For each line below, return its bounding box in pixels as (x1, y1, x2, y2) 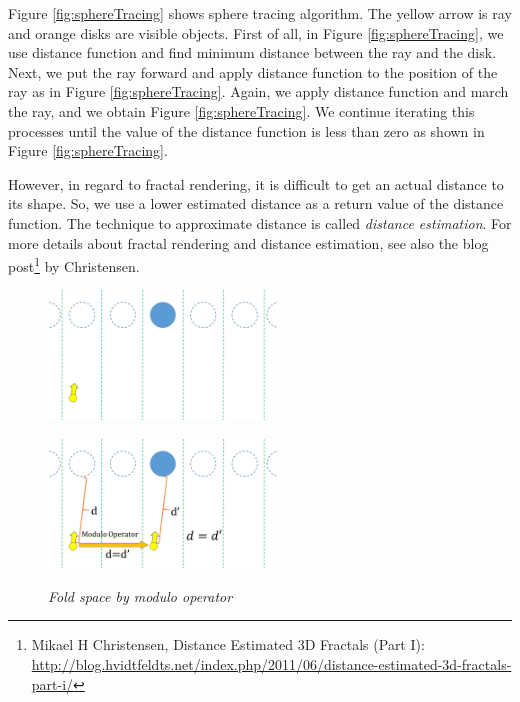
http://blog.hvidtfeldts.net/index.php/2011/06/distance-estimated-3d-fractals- (31, 653, 512, 674)
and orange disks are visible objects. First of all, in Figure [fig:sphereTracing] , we (8, 22, 504, 43)
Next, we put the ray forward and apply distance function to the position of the (8, 61, 498, 82)
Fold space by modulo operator (48, 585, 233, 606)
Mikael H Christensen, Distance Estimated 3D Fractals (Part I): (31, 634, 425, 655)
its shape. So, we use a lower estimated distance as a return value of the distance (8, 193, 504, 214)
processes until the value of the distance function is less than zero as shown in (8, 120, 485, 141)
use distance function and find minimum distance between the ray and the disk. (8, 42, 497, 63)
